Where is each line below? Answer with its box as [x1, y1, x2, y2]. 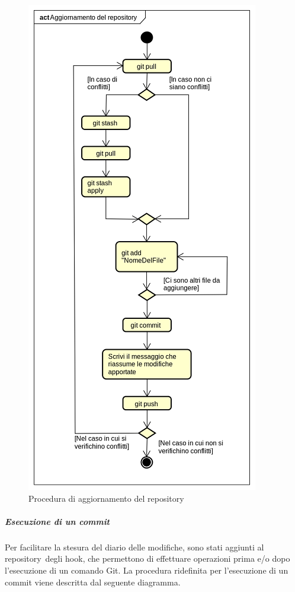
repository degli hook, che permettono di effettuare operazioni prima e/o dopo [5, 552, 290, 565]
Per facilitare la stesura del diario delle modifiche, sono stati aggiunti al [5, 540, 264, 553]
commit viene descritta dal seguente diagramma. [5, 575, 181, 588]
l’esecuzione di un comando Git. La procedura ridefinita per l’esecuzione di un [5, 563, 288, 576]
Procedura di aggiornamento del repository [28, 492, 184, 504]
